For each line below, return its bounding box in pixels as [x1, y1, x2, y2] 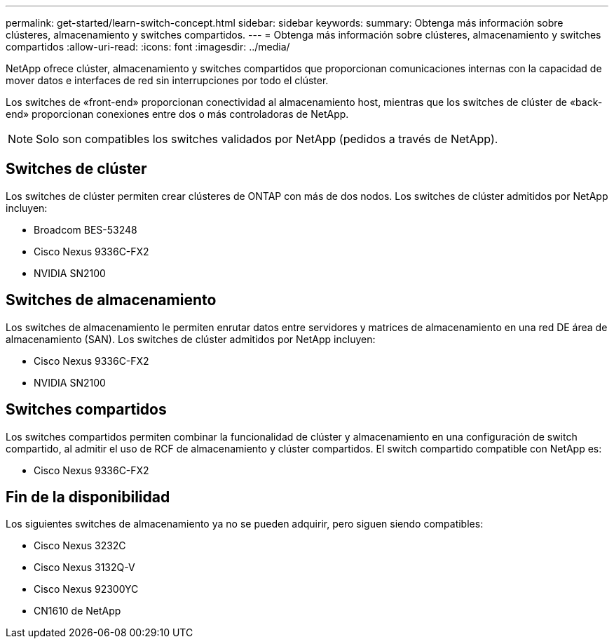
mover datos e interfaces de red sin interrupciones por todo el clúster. [6, 74, 329, 86]
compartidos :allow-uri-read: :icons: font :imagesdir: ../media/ [6, 41, 290, 53]
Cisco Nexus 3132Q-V [34, 561, 135, 574]
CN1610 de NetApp [34, 605, 121, 617]
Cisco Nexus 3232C [34, 539, 126, 552]
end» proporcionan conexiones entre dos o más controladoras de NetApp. [6, 108, 349, 120]
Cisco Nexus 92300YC [34, 583, 139, 596]
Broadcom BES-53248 [34, 223, 137, 236]
